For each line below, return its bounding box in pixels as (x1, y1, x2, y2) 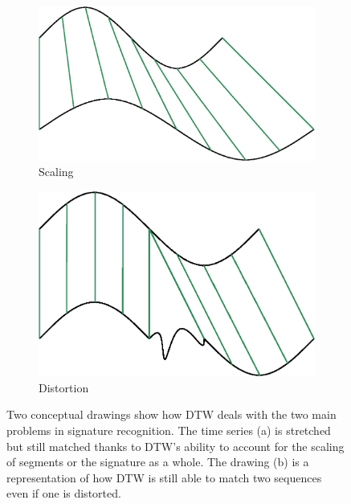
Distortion (39, 379, 89, 395)
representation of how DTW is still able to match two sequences (6, 469, 322, 486)
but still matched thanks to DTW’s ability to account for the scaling (6, 437, 345, 454)
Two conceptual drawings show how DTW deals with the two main (6, 406, 337, 423)
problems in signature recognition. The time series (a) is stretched (6, 422, 331, 438)
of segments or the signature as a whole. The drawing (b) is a (6, 453, 309, 470)
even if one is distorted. (6, 485, 121, 502)
